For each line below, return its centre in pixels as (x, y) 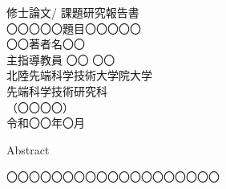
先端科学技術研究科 (57, 90)
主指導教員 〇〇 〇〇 (61, 59)
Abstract (28, 149)
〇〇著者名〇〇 (46, 44)
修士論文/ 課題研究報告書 (73, 12)
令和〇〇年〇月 (46, 123)
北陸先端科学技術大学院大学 (79, 75)
